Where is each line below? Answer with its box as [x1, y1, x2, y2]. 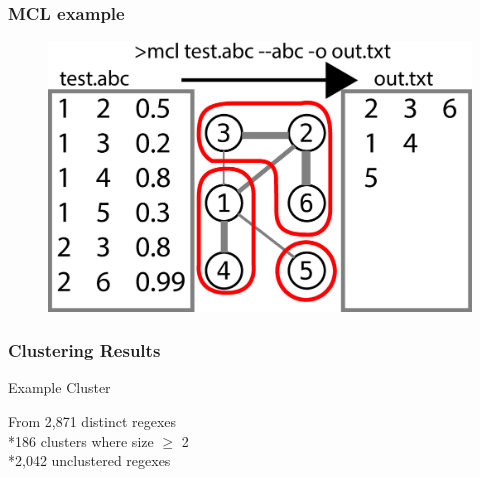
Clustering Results [8, 338, 161, 363]
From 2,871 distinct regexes [8, 411, 177, 431]
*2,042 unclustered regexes [8, 450, 171, 471]
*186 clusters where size [8, 430, 154, 451]
